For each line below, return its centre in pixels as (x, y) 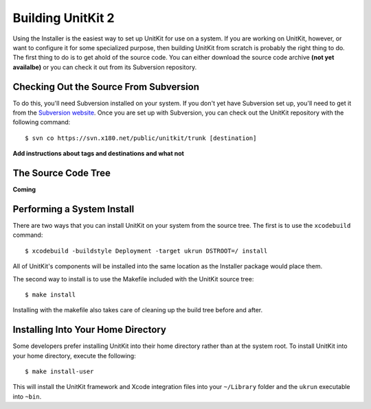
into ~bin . (27, 396)
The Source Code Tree (62, 173)
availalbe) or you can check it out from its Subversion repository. (105, 67)
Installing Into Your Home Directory (89, 330)
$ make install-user (59, 372)
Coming (24, 189)
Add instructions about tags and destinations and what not (99, 154)
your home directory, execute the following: (75, 355)
